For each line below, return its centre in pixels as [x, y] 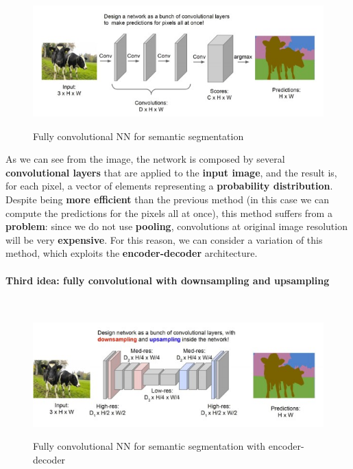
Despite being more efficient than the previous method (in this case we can [167, 199]
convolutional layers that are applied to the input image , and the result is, [171, 172]
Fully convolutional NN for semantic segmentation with [149, 446]
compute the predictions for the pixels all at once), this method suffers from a [169, 213]
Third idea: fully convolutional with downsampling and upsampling [168, 280]
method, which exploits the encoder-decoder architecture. [132, 253]
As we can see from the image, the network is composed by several [145, 159]
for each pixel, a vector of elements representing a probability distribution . [169, 186]
